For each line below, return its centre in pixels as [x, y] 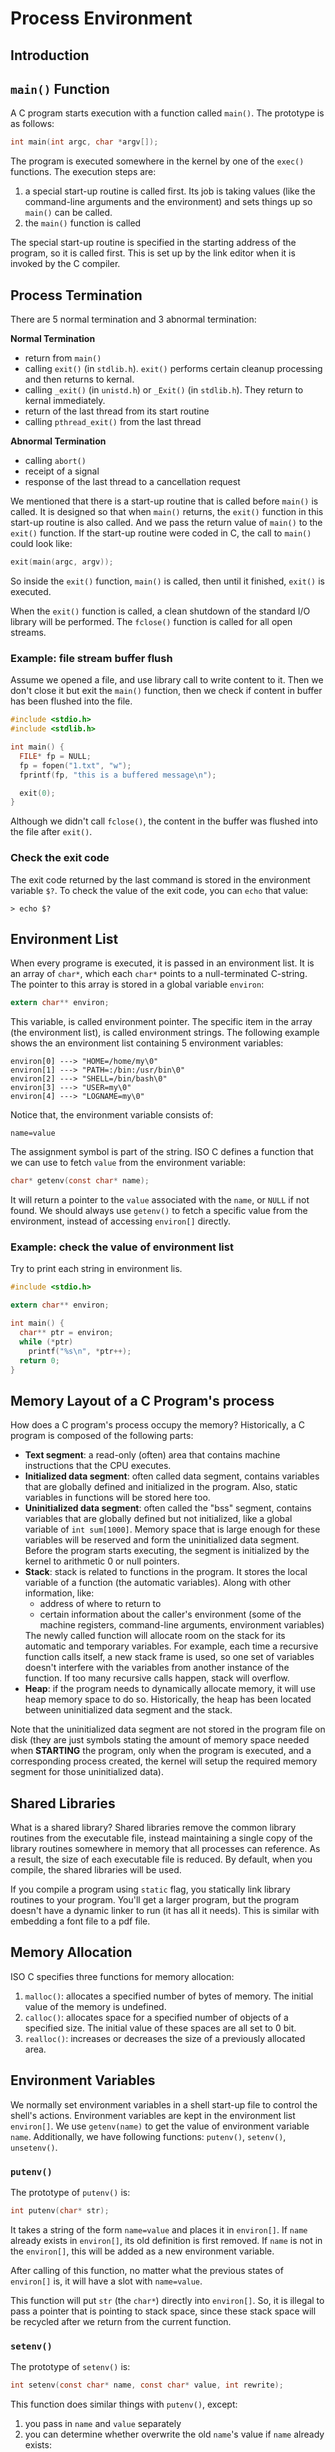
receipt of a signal [62, 471]
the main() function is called [83, 223]
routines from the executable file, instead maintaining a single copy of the [161, 1838]
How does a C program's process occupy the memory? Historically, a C [157, 1425]
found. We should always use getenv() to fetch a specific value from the [159, 1211]
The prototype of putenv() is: [70, 2192]
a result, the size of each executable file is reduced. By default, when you [161, 1859]
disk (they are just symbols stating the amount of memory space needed [160, 1740]
